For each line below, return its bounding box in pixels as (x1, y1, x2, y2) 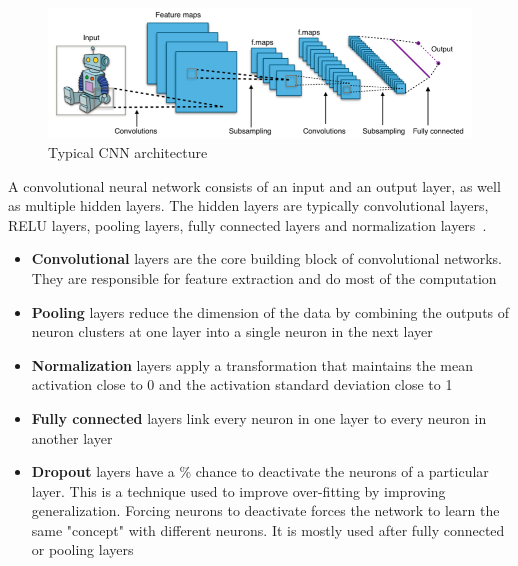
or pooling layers (31, 539, 134, 560)
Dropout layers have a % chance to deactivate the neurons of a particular (31, 461, 489, 482)
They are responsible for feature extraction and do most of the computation (31, 267, 497, 288)
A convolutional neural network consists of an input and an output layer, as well (8, 175, 501, 196)
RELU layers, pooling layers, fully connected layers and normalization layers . (8, 214, 487, 235)
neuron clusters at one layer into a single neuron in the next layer (31, 321, 433, 342)
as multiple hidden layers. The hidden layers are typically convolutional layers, (8, 195, 489, 216)
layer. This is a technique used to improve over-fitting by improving (31, 480, 446, 501)
